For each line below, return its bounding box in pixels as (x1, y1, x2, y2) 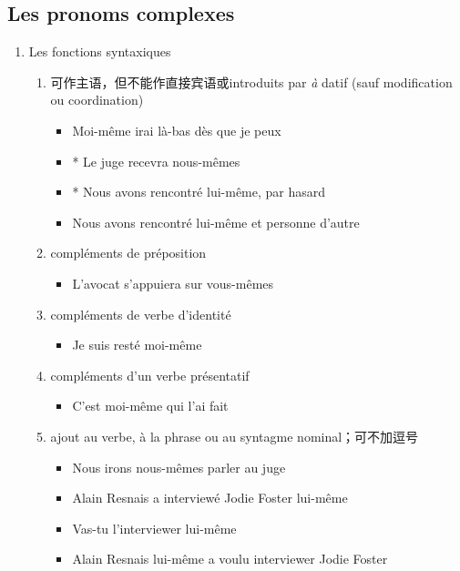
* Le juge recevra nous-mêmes (72, 151, 240, 170)
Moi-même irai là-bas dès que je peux (72, 120, 281, 139)
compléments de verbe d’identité (50, 304, 231, 323)
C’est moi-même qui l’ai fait (72, 396, 229, 415)
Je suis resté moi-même (72, 335, 202, 354)
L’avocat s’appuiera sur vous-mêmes (72, 273, 274, 292)
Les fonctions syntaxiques (28, 42, 171, 61)
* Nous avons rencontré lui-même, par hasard (72, 182, 326, 201)
